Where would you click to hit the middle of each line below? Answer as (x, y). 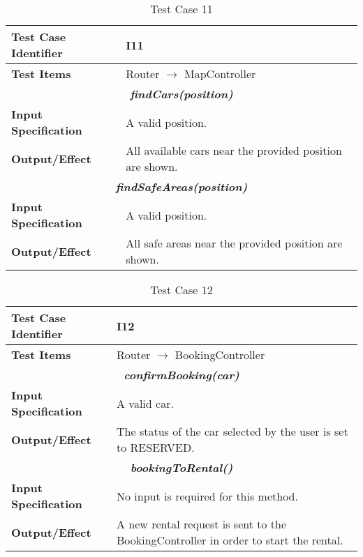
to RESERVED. (156, 447)
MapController (220, 74)
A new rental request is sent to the (202, 524)
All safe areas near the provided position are (234, 243)
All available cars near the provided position (234, 150)
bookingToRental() (181, 467)
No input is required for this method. (207, 496)
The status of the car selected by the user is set (232, 431)
